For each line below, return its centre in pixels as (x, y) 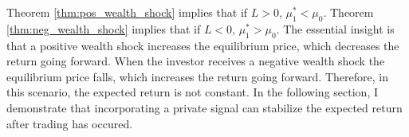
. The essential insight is (335, 28)
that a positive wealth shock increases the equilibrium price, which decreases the (203, 45)
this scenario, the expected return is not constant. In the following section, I (192, 92)
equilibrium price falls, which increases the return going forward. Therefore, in (197, 76)
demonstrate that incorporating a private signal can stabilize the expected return (204, 107)
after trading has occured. (70, 123)
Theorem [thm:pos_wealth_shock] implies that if (127, 12)
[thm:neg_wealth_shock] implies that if (104, 28)
